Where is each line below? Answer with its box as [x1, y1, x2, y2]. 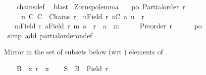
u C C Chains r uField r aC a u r [21, 11, 145, 21]
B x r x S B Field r [16, 63, 108, 73]
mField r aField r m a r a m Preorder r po [14, 21, 202, 31]
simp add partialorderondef [7, 30, 92, 40]
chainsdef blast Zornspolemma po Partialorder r [16, 1, 185, 11]
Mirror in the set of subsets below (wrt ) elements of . [4, 47, 167, 57]
